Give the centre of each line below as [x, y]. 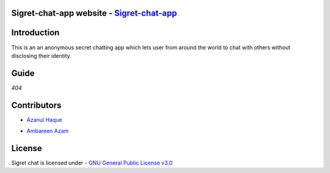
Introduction [35, 33]
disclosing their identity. [41, 55]
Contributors [36, 105]
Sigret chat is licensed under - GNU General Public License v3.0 [92, 163]
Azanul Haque [44, 119]
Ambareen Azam [48, 131]
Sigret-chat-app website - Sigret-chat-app [94, 13]
